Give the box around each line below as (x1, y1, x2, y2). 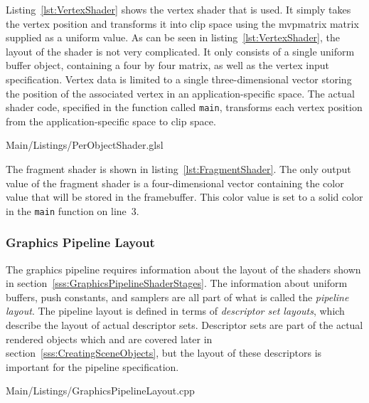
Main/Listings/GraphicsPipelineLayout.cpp (6, 383, 195, 398)
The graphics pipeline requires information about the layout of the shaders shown (6, 261, 361, 276)
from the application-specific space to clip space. (6, 113, 216, 128)
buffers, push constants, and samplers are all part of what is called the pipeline (6, 289, 349, 304)
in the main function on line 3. (6, 203, 139, 218)
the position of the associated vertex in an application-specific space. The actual (6, 85, 355, 100)
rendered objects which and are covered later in (6, 331, 213, 346)
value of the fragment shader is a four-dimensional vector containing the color (6, 175, 344, 190)
